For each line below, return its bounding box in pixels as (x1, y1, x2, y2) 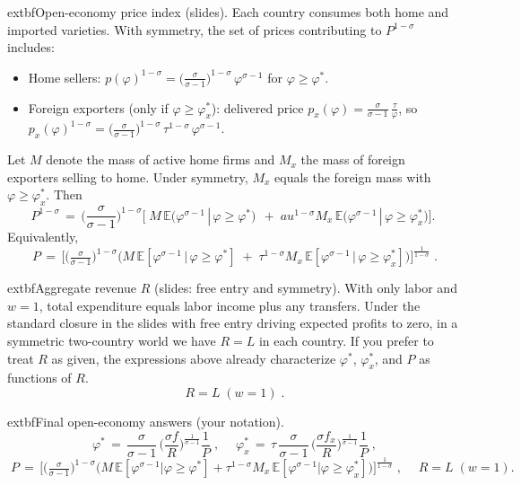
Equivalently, (7, 227, 79, 246)
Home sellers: (28, 67, 101, 86)
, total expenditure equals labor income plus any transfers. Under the (39, 295, 421, 314)
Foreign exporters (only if (28, 98, 169, 117)
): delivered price (211, 98, 304, 117)
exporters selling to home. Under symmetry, (7, 167, 248, 186)
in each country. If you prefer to (258, 331, 434, 350)
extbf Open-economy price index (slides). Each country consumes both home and (7, 3, 449, 21)
